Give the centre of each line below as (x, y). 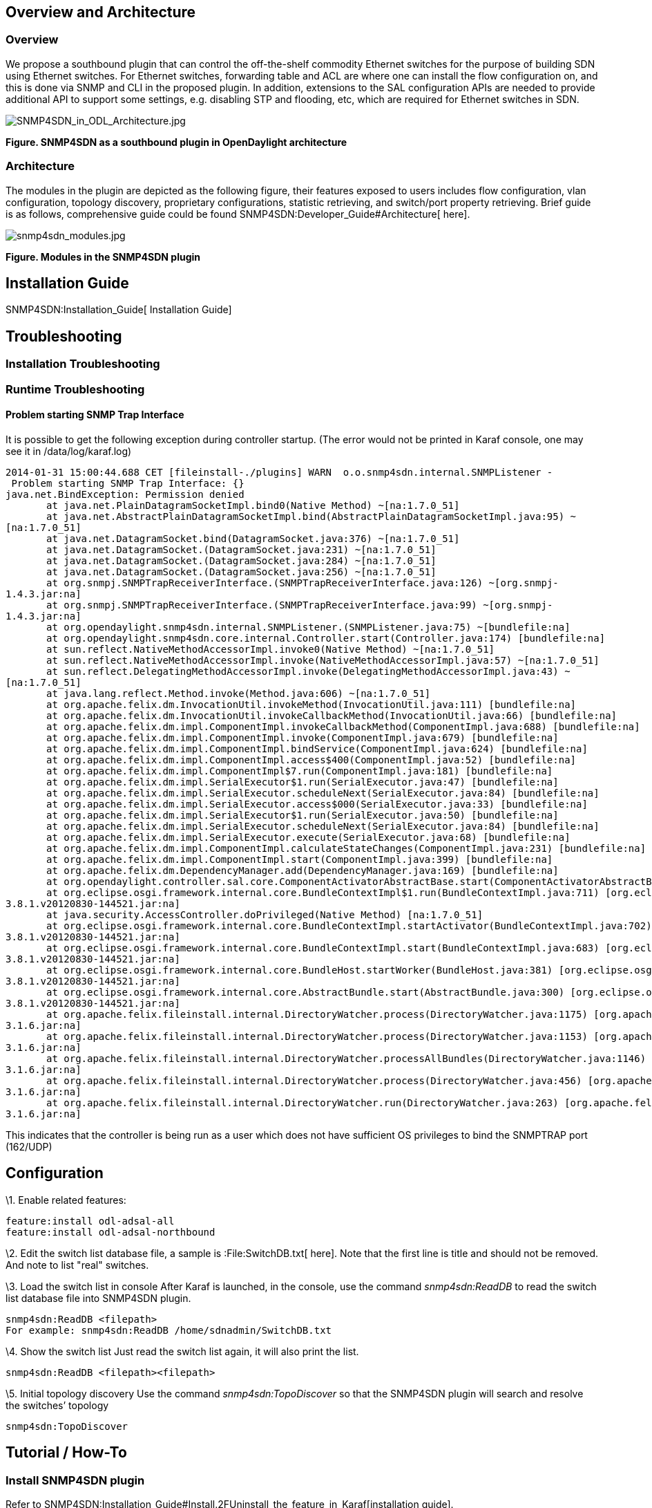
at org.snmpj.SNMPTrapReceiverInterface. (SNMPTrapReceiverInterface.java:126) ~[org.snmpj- (303, 583)
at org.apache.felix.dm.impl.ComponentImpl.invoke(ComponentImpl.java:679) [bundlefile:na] (303, 737)
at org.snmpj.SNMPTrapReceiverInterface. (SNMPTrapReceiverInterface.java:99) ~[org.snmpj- (300, 605)
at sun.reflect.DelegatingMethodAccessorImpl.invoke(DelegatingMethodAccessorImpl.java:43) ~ (308, 671)
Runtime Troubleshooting (75, 389)
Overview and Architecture (101, 12)
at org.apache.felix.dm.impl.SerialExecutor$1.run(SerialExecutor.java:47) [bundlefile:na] (303, 782)
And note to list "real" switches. (77, 1265)
